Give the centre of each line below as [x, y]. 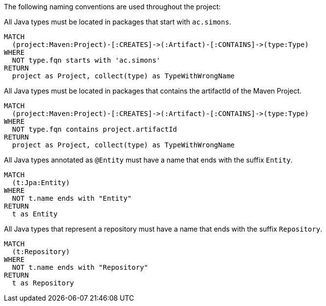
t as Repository [43, 283]
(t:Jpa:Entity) [41, 183]
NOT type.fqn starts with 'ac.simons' [86, 60]
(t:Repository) [41, 252]
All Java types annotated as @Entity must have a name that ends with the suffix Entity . [148, 160]
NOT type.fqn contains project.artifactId [95, 129]
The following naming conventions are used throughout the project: [112, 7]
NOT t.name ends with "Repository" [80, 267]
